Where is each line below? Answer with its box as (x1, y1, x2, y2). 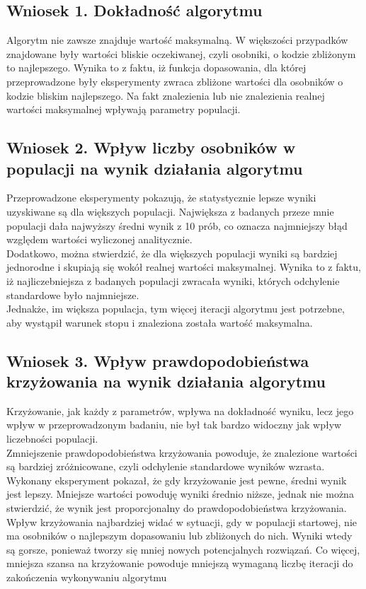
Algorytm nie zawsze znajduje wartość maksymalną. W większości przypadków (6, 33, 348, 47)
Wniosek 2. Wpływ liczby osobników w (6, 136, 296, 158)
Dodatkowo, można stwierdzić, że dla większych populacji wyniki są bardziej (6, 245, 338, 260)
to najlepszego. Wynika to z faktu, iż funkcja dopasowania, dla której (6, 60, 307, 75)
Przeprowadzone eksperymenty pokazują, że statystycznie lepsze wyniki (6, 190, 316, 205)
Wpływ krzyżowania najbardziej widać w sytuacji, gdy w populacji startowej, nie (6, 514, 358, 529)
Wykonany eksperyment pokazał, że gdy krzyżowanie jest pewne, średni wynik (6, 472, 347, 487)
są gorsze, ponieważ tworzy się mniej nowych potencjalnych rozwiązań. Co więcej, (6, 542, 360, 556)
